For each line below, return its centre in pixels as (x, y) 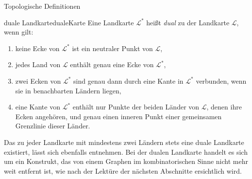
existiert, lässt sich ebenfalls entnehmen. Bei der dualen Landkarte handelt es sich (126, 152)
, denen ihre (224, 107)
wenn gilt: (19, 32)
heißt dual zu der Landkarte (188, 22)
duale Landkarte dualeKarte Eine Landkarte (69, 22)
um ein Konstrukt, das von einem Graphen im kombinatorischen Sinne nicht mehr (126, 161)
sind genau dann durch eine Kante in (128, 81)
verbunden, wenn (221, 81)
